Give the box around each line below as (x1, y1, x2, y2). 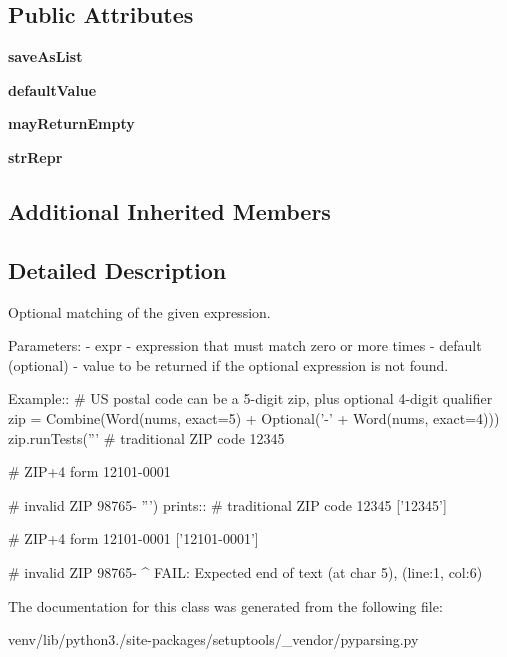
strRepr (8, 146, 63, 167)
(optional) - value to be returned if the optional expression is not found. (8, 354, 449, 375)
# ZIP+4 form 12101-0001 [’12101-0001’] (8, 528, 259, 549)
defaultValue (8, 79, 97, 100)
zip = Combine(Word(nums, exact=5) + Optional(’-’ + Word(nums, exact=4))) (8, 407, 500, 428)
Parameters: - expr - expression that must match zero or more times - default (8, 335, 482, 356)
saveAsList (8, 46, 83, 67)
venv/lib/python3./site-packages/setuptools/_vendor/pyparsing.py (8, 629, 419, 650)
